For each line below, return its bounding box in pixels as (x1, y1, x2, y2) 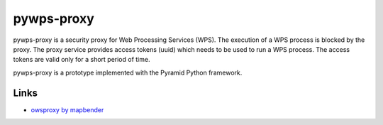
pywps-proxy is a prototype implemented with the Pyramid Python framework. (13, 68, 243, 77)
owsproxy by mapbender (30, 105, 104, 114)
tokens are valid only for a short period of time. (13, 55, 150, 64)
